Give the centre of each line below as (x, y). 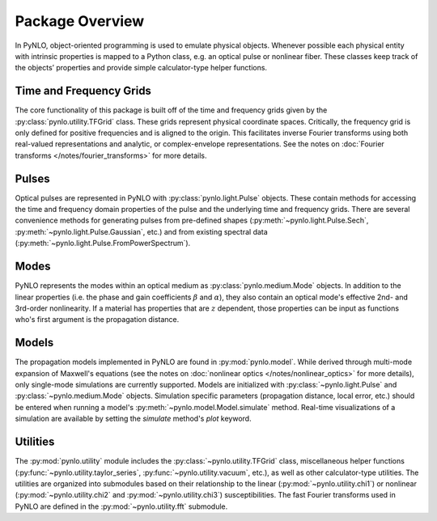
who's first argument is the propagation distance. (97, 320)
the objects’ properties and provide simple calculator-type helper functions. (141, 68)
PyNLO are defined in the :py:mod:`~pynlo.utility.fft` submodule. (121, 506)
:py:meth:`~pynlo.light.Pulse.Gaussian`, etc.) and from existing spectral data (142, 231)
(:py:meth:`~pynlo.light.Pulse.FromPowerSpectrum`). (103, 244)
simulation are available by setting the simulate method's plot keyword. (133, 419)
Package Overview (80, 21)
